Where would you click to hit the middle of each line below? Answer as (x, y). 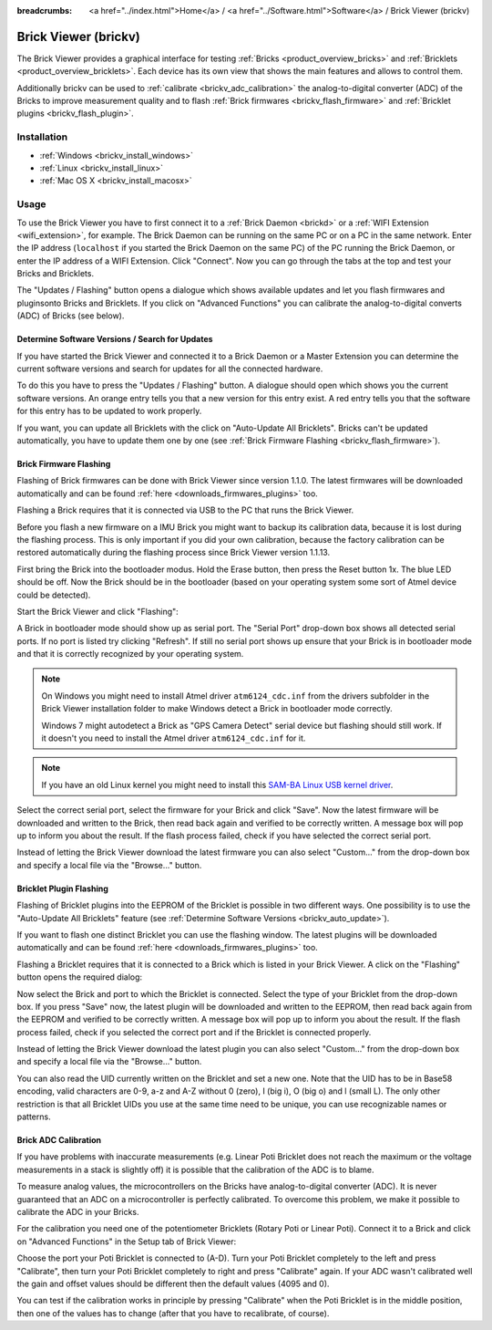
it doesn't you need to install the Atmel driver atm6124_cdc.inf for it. (174, 738)
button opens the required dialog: (80, 977)
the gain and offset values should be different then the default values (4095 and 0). (173, 1283)
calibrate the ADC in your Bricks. (78, 1211)
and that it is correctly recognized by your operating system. (130, 654)
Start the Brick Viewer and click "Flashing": (98, 611)
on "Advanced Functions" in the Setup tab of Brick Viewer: (127, 1242)
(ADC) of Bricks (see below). (71, 316)
